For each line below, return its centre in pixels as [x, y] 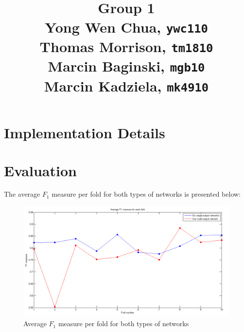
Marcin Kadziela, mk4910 [126, 85]
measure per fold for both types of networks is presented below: [146, 194]
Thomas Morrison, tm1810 [126, 46]
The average [22, 194]
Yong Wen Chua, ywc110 [126, 27]
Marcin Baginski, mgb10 [126, 66]
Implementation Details [85, 132]
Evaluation [40, 171]
